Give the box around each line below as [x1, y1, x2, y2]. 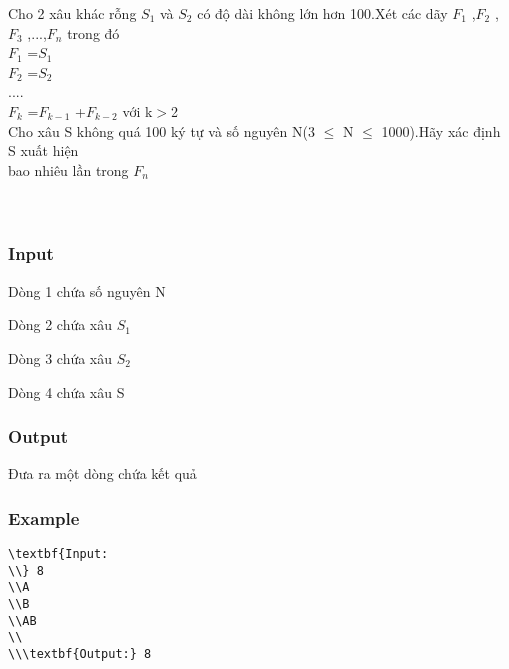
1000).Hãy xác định [381, 120, 501, 141]
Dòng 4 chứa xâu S [8, 381, 125, 402]
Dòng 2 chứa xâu [8, 314, 113, 335]
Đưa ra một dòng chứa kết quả [8, 463, 197, 484]
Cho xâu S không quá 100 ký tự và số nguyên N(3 [8, 120, 315, 141]
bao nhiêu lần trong [8, 159, 129, 180]
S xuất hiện [8, 140, 79, 161]
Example [8, 505, 80, 530]
